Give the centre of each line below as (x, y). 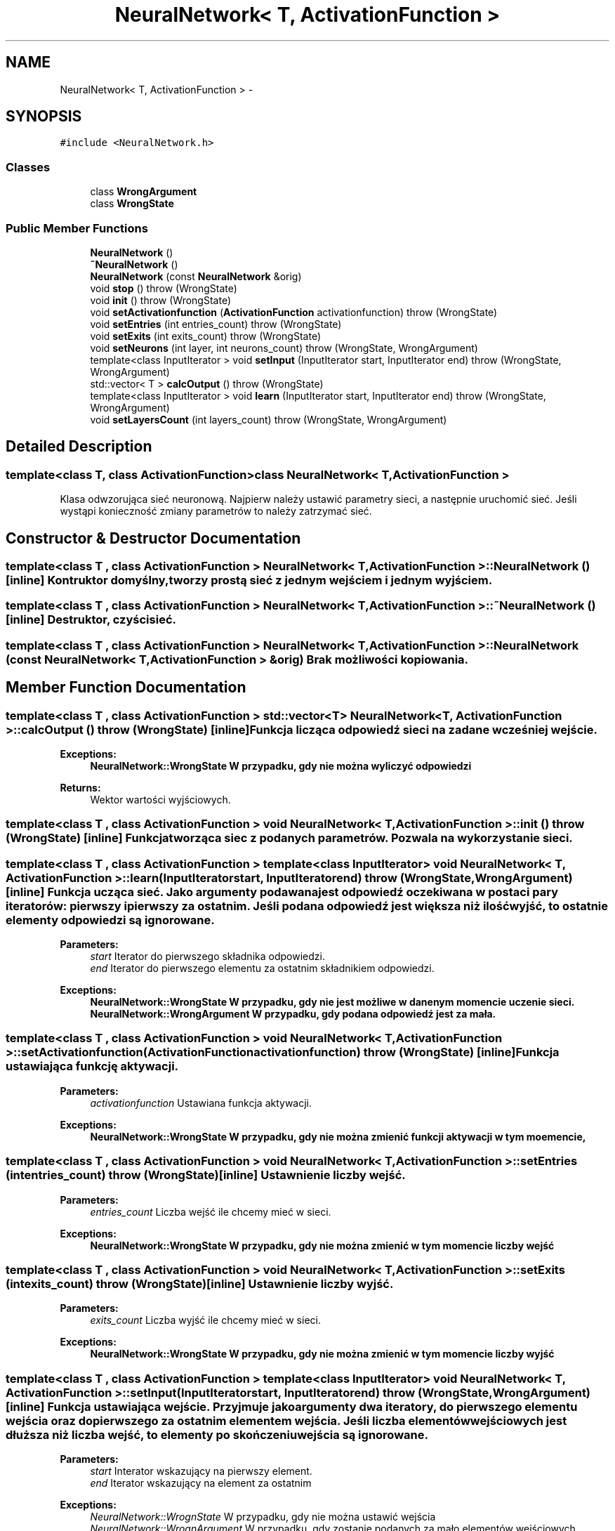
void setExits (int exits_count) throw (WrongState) (206, 336)
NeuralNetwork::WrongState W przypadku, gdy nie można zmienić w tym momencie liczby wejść (322, 1245)
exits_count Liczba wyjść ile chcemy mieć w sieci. (205, 1320)
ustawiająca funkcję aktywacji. (92, 1066)
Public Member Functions (77, 228)
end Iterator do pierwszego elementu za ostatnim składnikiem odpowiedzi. (262, 968)
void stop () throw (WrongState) (164, 288)
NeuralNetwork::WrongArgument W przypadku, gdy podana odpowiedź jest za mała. (293, 1014)
